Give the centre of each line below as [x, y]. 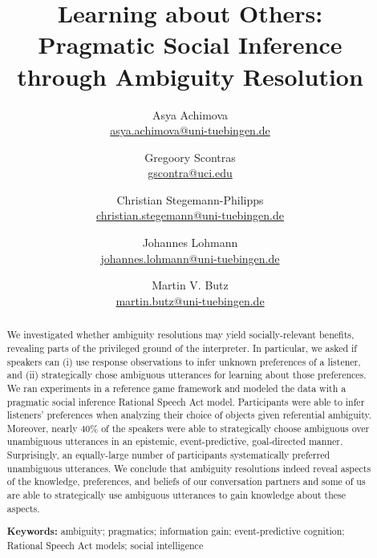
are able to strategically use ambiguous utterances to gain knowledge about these [176, 495]
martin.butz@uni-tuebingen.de [190, 300]
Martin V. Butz [190, 285]
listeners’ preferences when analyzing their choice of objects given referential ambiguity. [189, 415]
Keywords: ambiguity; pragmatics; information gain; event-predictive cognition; [176, 532]
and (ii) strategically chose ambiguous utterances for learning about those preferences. [186, 375]
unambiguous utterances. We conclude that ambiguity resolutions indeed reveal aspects [189, 468]
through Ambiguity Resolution [190, 76]
